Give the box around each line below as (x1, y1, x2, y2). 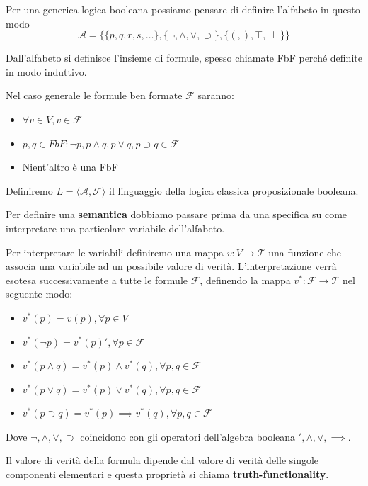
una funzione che (268, 244, 341, 259)
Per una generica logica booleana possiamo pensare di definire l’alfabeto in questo (6, 2, 360, 16)
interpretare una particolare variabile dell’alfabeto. (6, 220, 225, 235)
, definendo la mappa (200, 272, 291, 287)
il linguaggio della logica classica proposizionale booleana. (109, 183, 359, 198)
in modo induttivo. (6, 64, 87, 79)
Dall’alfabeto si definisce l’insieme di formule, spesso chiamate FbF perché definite (6, 50, 362, 65)
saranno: (197, 88, 234, 103)
